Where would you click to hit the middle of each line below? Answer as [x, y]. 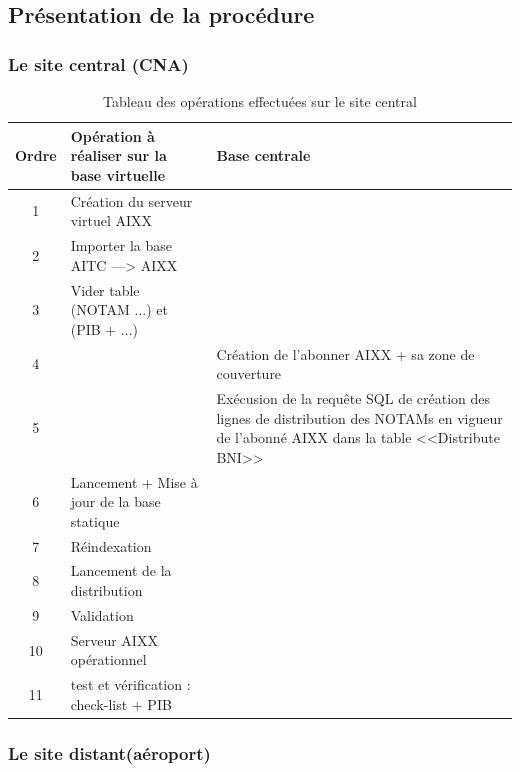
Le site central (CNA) [98, 63]
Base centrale [263, 155]
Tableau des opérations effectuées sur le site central [260, 101]
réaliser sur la [118, 155]
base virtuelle [118, 174]
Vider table [105, 289]
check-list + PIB [121, 703]
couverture [249, 373]
